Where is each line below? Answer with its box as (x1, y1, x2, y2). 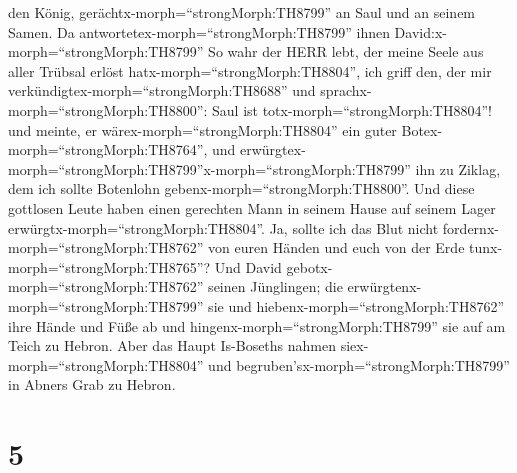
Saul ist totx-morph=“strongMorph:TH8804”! (212, 99, 492, 120)
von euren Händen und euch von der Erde (208, 237, 465, 258)
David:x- (394, 21, 447, 42)
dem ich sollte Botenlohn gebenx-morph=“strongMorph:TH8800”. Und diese (8, 178, 475, 199)
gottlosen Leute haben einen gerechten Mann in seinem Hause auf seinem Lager (8, 197, 496, 218)
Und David (214, 256, 282, 277)
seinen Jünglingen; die (208, 276, 343, 297)
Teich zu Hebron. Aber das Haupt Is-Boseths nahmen (8, 335, 337, 356)
